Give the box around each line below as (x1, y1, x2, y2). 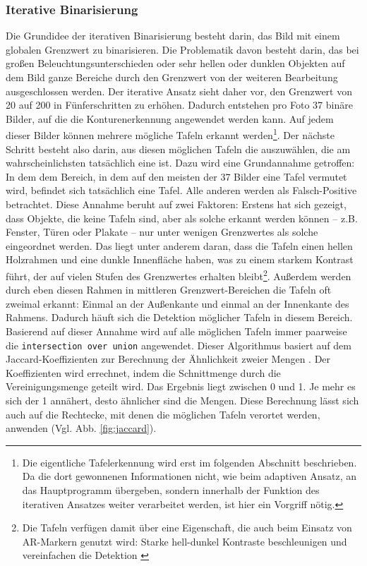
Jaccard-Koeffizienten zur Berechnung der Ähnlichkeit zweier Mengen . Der (6, 351, 331, 366)
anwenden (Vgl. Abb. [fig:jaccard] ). (6, 421, 157, 435)
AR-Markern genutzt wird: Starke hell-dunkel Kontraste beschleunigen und (22, 534, 347, 548)
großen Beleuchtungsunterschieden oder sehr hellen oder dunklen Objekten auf (6, 56, 345, 71)
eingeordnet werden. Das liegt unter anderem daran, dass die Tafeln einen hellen (6, 238, 353, 253)
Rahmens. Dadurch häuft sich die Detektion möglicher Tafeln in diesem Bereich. (6, 310, 353, 325)
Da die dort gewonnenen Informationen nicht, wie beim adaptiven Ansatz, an (22, 469, 357, 483)
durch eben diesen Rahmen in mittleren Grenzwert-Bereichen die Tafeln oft (6, 282, 332, 297)
